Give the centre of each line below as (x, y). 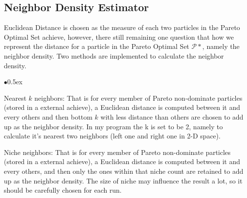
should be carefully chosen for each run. (63, 190)
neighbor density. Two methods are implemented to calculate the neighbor (114, 55)
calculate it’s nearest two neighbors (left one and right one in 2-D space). (112, 136)
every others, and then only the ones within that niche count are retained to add (124, 171)
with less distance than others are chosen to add (172, 116)
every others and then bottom (48, 116)
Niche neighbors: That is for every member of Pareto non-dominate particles (117, 152)
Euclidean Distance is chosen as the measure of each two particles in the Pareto (122, 27)
